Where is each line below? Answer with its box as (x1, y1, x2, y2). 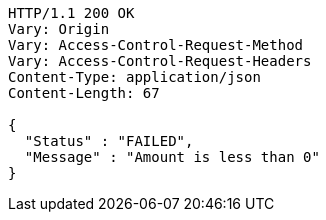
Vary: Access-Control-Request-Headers (8, 53, 312, 69)
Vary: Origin (8, 21, 110, 37)
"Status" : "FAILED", (24, 133, 194, 149)
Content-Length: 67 (8, 85, 160, 101)
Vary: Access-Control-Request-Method (8, 37, 304, 53)
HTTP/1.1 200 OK (8, 5, 135, 21)
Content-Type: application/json (8, 69, 261, 85)
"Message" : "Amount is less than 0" (24, 149, 320, 165)
